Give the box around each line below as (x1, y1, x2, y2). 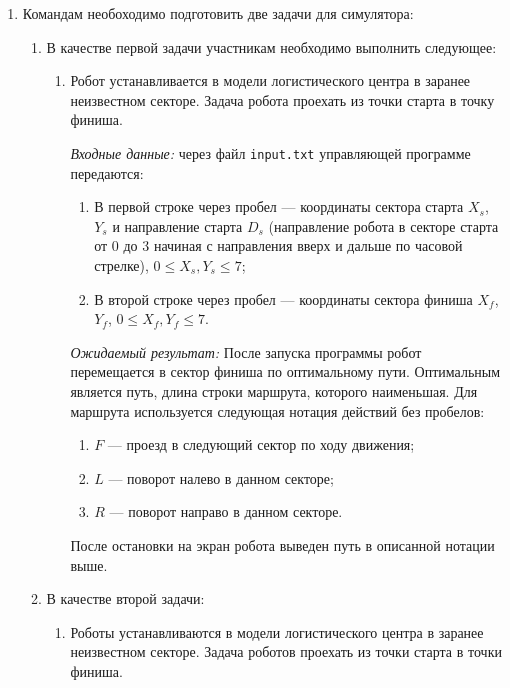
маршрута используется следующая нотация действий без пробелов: (70, 400, 485, 421)
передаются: (70, 162, 144, 183)
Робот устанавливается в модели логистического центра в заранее (70, 70, 471, 91)
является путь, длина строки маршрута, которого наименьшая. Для (70, 380, 478, 401)
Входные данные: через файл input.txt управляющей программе (70, 142, 471, 163)
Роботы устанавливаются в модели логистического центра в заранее (70, 621, 484, 642)
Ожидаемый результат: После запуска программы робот (70, 341, 422, 362)
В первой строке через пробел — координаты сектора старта (94, 196, 464, 217)
